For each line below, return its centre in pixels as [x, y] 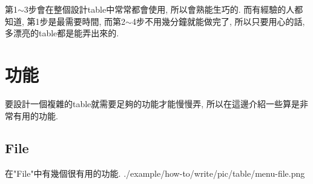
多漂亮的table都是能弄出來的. [62, 33]
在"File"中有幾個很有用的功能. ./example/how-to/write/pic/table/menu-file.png [155, 173]
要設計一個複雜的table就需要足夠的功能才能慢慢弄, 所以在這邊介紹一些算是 [152, 103]
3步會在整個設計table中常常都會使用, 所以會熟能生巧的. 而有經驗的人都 [163, 9]
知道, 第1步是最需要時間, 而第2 [65, 21]
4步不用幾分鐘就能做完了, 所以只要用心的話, [218, 21]
